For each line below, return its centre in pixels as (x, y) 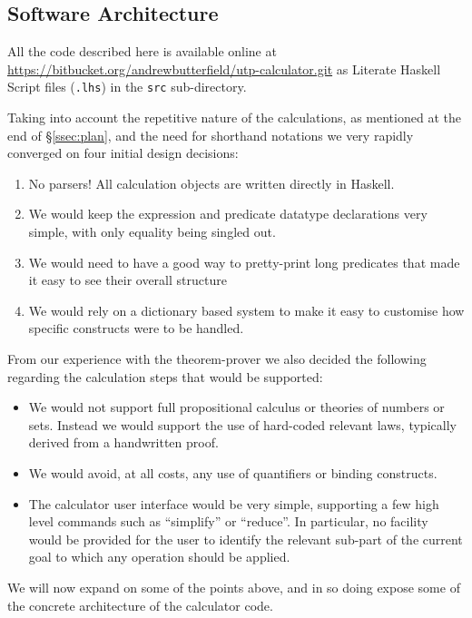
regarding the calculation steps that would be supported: (165, 376)
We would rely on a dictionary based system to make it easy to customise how (246, 310)
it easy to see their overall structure (128, 280)
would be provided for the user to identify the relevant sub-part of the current (246, 539)
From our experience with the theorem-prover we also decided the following (217, 358)
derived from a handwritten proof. (123, 442)
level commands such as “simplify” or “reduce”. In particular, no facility (228, 521)
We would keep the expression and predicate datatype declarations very (228, 214)
